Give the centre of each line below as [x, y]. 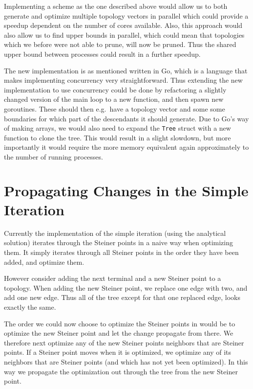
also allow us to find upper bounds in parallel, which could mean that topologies [124, 34]
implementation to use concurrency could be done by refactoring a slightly [115, 89]
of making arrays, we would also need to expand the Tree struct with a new [117, 128]
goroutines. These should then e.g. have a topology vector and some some [115, 108]
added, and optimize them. [44, 262]
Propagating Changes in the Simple [126, 190]
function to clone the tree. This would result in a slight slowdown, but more [117, 137]
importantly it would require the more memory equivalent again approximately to [126, 147]
